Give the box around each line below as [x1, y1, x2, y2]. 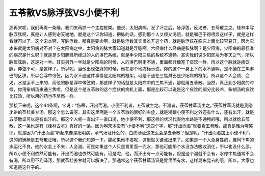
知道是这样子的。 [9, 164, 44, 170]
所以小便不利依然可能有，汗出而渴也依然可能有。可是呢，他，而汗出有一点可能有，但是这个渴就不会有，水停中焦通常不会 [9, 150, 254, 156]
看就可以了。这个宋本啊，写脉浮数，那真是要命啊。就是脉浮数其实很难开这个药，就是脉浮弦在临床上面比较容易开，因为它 [9, 38, 254, 44]
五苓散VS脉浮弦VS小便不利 [9, 7, 120, 18]
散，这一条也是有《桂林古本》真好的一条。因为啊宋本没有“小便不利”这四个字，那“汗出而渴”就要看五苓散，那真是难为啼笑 [9, 123, 253, 129]
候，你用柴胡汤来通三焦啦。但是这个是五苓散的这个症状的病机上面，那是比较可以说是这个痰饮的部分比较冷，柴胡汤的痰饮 [9, 87, 254, 92]
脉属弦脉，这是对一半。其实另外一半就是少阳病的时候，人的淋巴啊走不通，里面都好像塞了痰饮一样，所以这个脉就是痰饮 [9, 59, 250, 65]
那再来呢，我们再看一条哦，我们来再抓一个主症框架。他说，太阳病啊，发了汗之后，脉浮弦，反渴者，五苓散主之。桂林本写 [9, 25, 254, 30]
